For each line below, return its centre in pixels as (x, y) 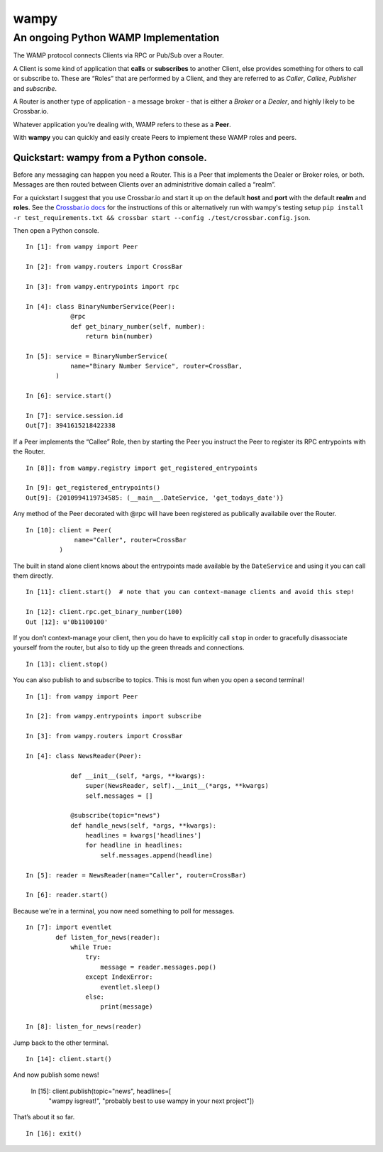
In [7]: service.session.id (74, 416)
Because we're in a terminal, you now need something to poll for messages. (124, 911)
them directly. (33, 576)
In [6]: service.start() (69, 396)
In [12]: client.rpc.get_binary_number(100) (105, 612)
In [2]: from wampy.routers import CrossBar (105, 267)
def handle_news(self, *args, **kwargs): (143, 825)
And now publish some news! (56, 1075)
